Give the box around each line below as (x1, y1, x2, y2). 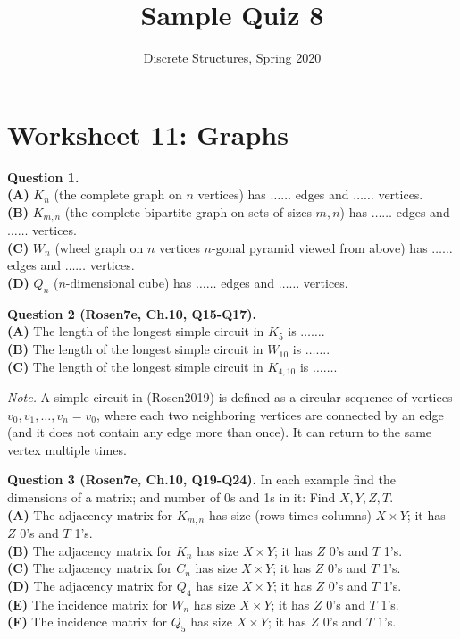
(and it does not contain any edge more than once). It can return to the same (7, 423, 432, 441)
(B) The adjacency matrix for (7, 541, 172, 559)
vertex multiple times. (7, 440, 127, 458)
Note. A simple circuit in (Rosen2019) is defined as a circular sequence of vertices (7, 388, 453, 407)
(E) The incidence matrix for (7, 594, 168, 613)
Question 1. (7, 167, 79, 186)
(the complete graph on (54, 185, 182, 204)
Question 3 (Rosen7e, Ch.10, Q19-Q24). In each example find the (7, 470, 396, 489)
